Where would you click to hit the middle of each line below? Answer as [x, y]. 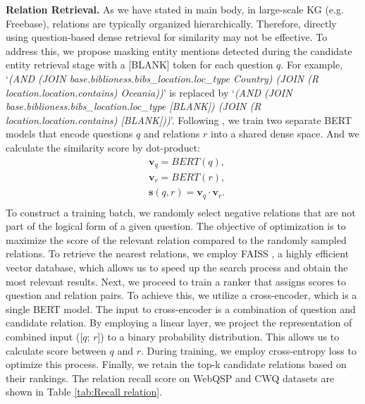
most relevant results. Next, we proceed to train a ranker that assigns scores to [176, 281]
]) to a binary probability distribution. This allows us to [218, 336]
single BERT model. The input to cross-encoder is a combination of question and [181, 308]
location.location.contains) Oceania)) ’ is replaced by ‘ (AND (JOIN [149, 92]
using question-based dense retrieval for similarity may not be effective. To [167, 37]
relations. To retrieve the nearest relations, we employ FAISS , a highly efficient [178, 253]
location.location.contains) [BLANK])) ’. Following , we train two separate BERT [179, 120]
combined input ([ [44, 336]
